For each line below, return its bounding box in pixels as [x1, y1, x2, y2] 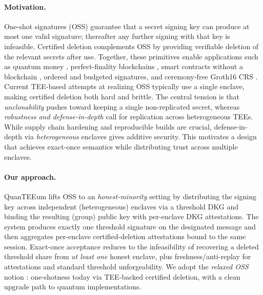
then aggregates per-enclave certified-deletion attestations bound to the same [4, 231, 246, 242]
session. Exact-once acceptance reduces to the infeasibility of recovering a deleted [4, 241, 259, 251]
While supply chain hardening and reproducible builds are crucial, [4, 121, 212, 132]
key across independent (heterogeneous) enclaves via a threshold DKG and [4, 201, 238, 212]
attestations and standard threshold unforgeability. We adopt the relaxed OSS [4, 261, 249, 272]
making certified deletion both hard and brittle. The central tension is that [4, 91, 239, 101]
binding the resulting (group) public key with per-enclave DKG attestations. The [4, 211, 259, 222]
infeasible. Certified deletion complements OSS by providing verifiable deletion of [4, 40, 259, 51]
